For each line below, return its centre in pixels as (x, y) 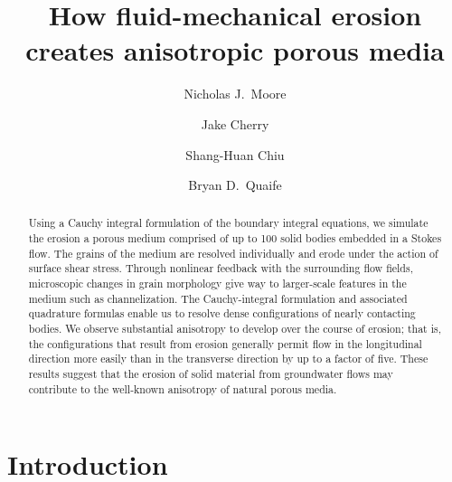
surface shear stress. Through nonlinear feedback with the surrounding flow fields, (221, 268)
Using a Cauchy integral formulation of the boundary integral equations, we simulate (228, 223)
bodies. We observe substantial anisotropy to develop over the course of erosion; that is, (235, 329)
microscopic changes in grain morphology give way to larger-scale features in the (217, 284)
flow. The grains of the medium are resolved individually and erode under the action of (233, 253)
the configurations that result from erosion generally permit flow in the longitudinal (225, 343)
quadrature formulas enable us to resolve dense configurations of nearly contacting (222, 313)
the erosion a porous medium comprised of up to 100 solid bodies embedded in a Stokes (235, 238)
